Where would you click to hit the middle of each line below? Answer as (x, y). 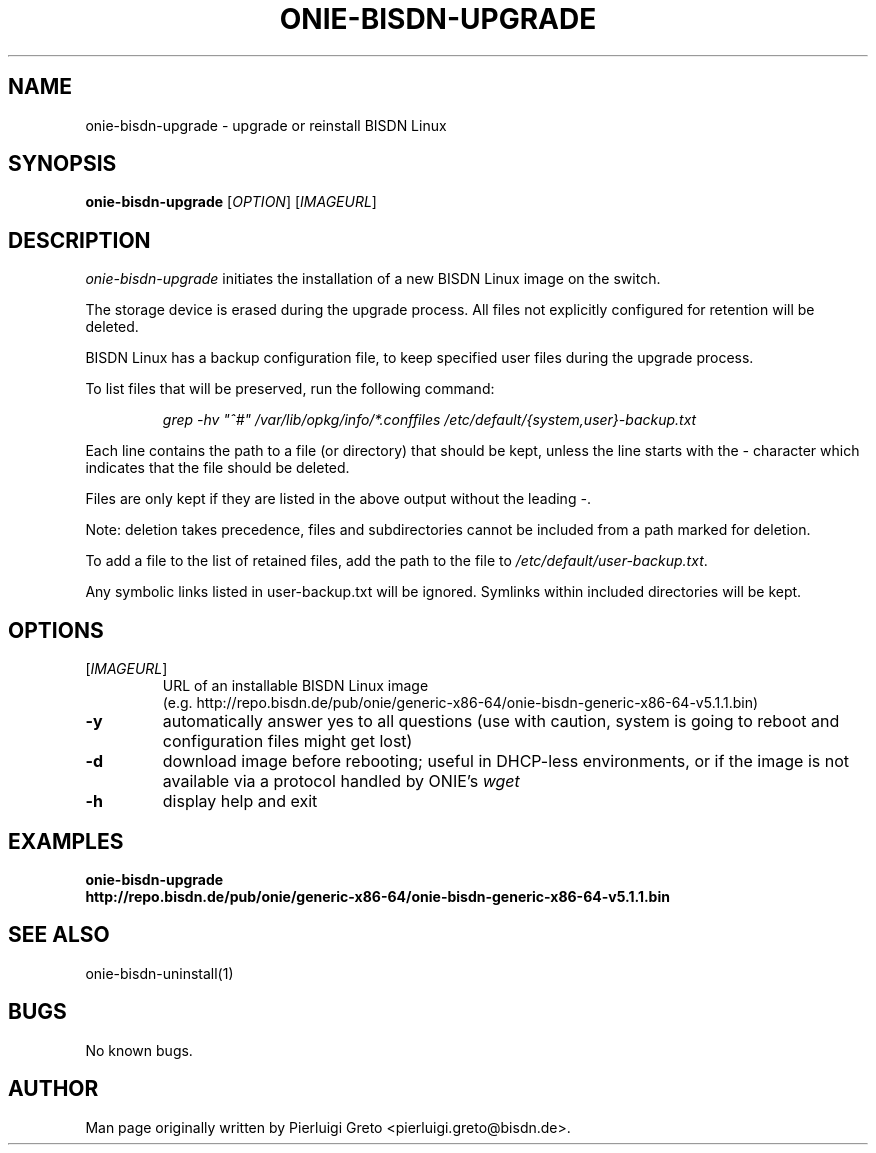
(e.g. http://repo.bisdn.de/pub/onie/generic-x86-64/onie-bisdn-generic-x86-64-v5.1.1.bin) (460, 703)
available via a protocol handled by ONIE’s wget (341, 781)
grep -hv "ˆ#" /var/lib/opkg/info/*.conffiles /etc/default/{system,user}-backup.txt (429, 420)
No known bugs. (139, 1050)
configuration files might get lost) (287, 741)
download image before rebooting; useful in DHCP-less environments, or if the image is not (505, 761)
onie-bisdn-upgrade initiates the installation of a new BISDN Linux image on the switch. (373, 279)
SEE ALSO (59, 935)
